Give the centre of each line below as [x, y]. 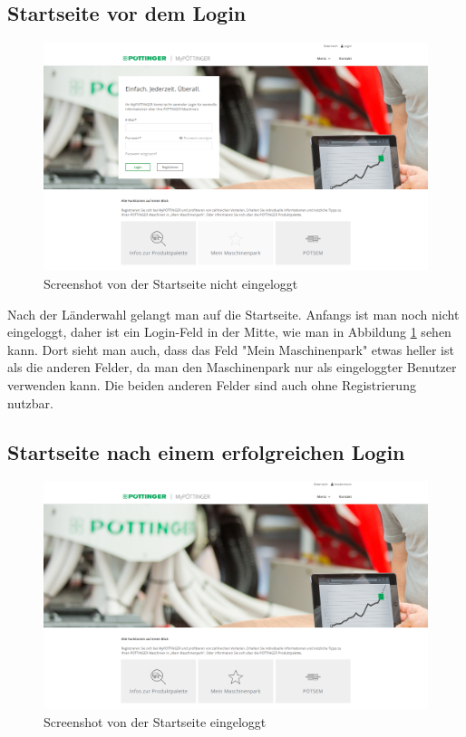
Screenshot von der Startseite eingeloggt [155, 722]
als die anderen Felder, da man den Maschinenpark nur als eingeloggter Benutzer [232, 367]
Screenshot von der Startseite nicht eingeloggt [171, 283]
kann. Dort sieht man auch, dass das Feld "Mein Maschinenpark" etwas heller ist [231, 349]
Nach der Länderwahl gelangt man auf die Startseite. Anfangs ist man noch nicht [233, 314]
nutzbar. [31, 402]
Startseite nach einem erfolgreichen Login [206, 451]
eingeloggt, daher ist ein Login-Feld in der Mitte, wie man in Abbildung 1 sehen [229, 332]
